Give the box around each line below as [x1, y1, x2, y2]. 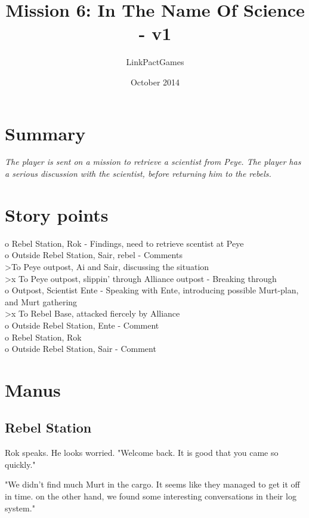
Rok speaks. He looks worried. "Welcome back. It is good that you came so [5, 446, 279, 459]
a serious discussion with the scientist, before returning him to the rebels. [5, 167, 271, 180]
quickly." [5, 458, 36, 470]
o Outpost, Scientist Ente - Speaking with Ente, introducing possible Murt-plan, [5, 284, 299, 296]
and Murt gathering [5, 295, 78, 308]
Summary [5, 121, 86, 145]
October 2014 [130, 75, 180, 88]
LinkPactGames [126, 56, 184, 68]
